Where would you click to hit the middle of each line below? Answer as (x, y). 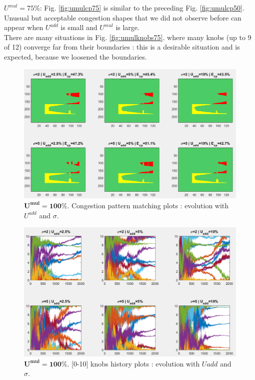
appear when (24, 27)
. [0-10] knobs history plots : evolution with (133, 363)
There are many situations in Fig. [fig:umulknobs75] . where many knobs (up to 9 (128, 37)
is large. (127, 27)
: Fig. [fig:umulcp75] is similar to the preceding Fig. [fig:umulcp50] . (142, 8)
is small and (79, 27)
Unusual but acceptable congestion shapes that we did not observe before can (123, 17)
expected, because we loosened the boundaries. (75, 56)
